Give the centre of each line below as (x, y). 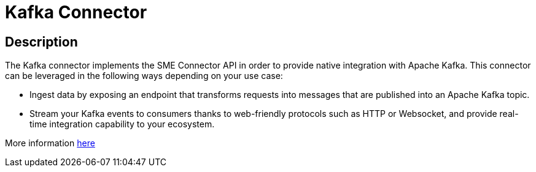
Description (41, 42)
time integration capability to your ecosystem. (122, 124)
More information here (50, 143)
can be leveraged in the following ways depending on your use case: (144, 76)
